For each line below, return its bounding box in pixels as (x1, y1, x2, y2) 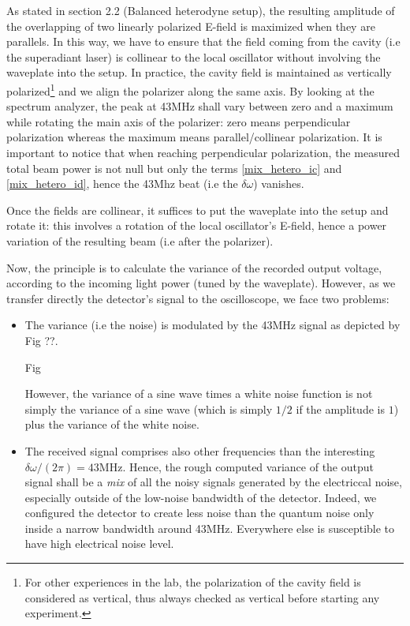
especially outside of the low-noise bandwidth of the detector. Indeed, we (24, 489, 377, 505)
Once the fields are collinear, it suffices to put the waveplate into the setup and (6, 201, 389, 218)
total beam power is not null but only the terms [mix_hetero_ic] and (6, 159, 342, 176)
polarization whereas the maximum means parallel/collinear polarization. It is (6, 129, 382, 145)
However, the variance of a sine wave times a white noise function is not (24, 385, 373, 402)
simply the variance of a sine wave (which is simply (24, 400, 273, 417)
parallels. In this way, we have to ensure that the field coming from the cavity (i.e (6, 33, 401, 50)
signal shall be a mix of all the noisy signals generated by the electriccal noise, (24, 474, 402, 490)
